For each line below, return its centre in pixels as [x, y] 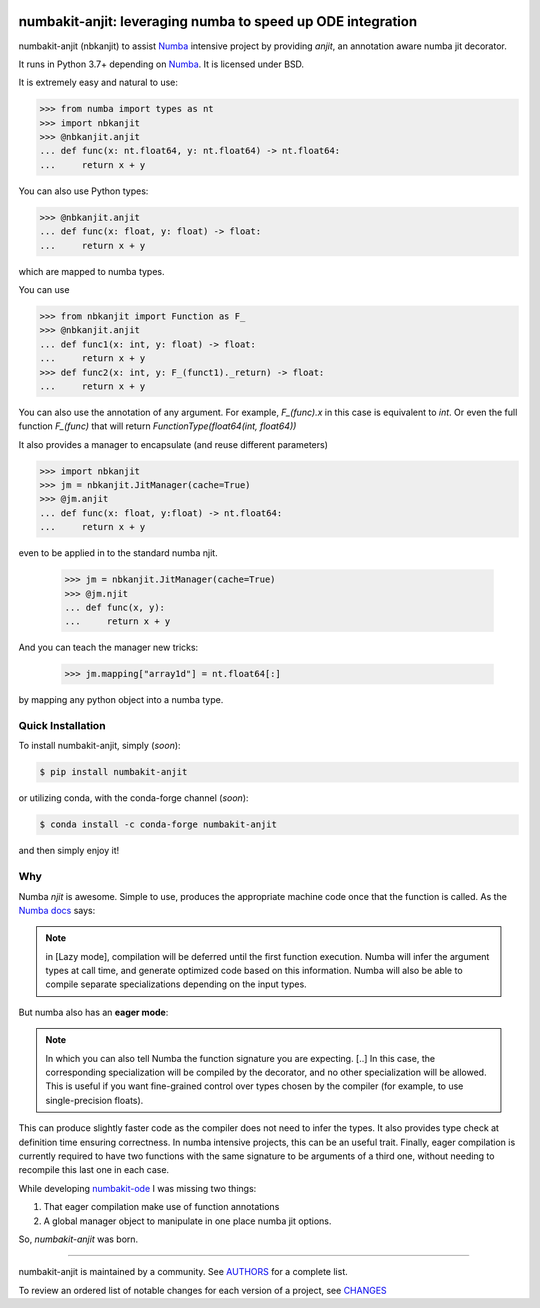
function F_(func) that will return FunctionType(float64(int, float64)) [157, 426]
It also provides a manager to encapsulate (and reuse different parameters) [173, 444]
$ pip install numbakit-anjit [113, 772]
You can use [44, 289]
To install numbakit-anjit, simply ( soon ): [99, 746]
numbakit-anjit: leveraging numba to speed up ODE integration [218, 21]
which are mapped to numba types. [91, 271]
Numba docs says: [57, 910]
